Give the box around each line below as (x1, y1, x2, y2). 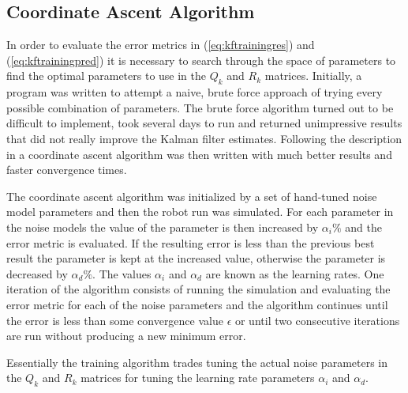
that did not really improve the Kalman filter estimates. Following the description (6, 130, 402, 146)
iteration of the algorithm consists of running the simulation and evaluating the (6, 281, 391, 297)
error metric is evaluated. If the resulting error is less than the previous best (6, 234, 375, 251)
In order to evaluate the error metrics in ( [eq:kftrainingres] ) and (6, 36, 315, 53)
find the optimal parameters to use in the (6, 67, 207, 84)
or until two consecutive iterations (234, 312, 400, 328)
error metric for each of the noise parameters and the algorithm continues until (6, 296, 388, 312)
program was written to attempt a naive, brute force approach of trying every (6, 84, 383, 100)
